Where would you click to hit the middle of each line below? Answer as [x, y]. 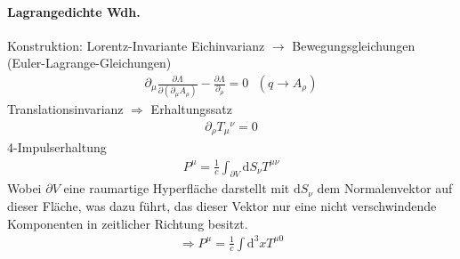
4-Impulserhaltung [57, 147]
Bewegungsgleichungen [354, 45]
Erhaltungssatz [192, 109]
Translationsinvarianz [65, 109]
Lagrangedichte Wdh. [74, 11]
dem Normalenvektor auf [385, 188]
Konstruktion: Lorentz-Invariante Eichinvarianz [136, 45]
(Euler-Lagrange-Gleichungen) [89, 63]
